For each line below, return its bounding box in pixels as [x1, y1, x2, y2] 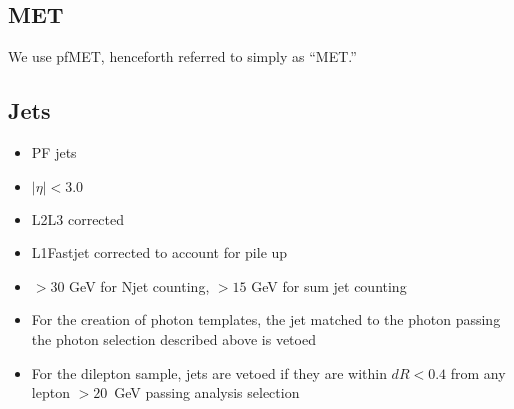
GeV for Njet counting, [69, 275, 210, 296]
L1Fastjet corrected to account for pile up [31, 242, 288, 263]
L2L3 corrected [31, 208, 125, 229]
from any [450, 362, 506, 383]
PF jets [31, 142, 77, 162]
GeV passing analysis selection [114, 382, 300, 403]
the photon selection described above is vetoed [31, 328, 316, 349]
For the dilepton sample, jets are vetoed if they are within [31, 362, 387, 383]
